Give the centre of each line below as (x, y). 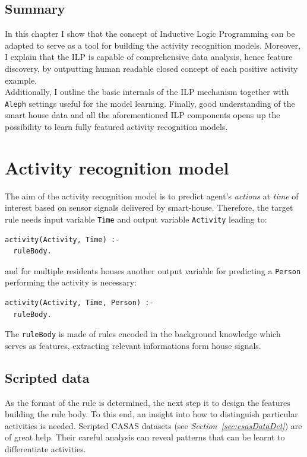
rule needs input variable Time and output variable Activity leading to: (136, 219)
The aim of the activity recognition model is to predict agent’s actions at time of (152, 196)
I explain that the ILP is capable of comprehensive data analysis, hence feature (149, 57)
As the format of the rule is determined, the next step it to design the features (148, 402)
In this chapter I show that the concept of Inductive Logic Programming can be (150, 34)
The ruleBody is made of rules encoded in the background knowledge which (143, 334)
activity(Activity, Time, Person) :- (79, 303)
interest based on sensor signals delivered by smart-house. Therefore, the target (149, 207)
